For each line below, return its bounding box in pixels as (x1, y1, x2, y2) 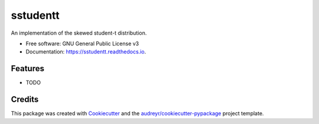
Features (11, 63, 44, 73)
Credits (11, 95, 39, 105)
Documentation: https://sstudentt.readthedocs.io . (25, 48, 147, 55)
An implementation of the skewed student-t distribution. (11, 29, 147, 36)
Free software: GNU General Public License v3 (25, 40, 139, 47)
